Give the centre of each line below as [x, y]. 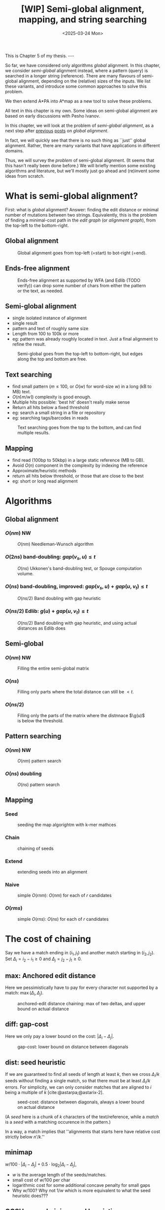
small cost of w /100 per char [41, 1180]
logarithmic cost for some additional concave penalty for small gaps [81, 1185]
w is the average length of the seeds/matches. [59, 1175]
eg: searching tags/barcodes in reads [50, 418]
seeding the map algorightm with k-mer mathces [67, 825]
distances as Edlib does [41, 628]
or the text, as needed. [40, 291]
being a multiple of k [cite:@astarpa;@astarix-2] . [54, 1092]
